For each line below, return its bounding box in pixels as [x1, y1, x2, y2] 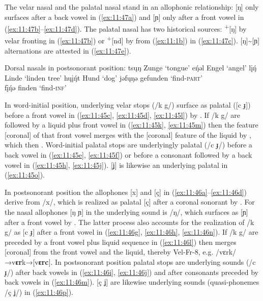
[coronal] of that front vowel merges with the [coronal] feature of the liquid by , [5, 129, 251, 140]
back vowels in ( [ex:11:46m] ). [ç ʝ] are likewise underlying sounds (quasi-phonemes [5, 277, 259, 287]
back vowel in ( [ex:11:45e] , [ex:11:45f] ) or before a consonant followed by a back [5, 149, 252, 160]
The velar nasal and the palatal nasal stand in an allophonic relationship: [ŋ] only [5, 2, 259, 12]
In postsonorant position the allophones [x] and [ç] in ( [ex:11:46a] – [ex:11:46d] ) [5, 186, 247, 197]
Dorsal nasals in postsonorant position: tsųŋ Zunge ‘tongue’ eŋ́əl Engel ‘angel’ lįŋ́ [5, 62, 257, 73]
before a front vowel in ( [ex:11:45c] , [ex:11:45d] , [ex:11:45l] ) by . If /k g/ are [5, 109, 240, 120]
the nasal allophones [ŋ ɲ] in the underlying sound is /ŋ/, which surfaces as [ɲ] [5, 207, 248, 217]
